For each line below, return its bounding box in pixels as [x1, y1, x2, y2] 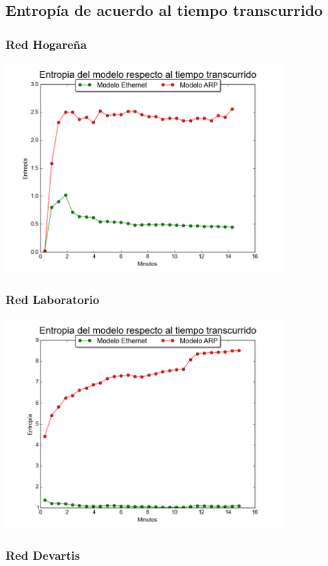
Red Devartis [6, 547, 80, 564]
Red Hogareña [6, 35, 87, 52]
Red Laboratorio [6, 291, 100, 308]
